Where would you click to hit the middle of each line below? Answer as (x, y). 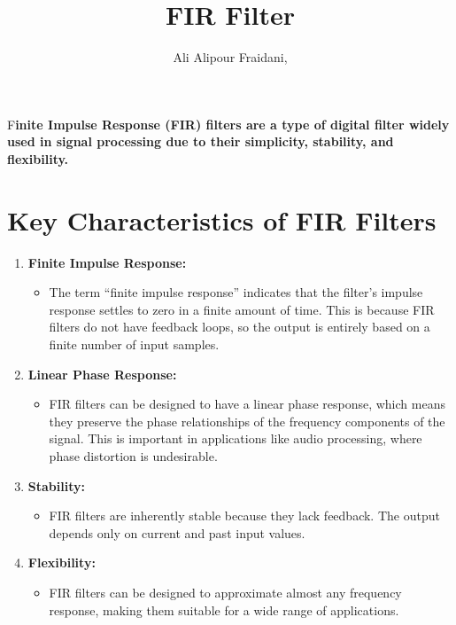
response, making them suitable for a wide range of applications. (224, 609)
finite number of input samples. (134, 344)
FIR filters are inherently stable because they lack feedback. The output (244, 516)
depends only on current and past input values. (177, 532)
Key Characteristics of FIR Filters (222, 219)
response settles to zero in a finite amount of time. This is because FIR (242, 309)
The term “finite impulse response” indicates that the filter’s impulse (236, 292)
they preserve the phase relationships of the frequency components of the (247, 421)
